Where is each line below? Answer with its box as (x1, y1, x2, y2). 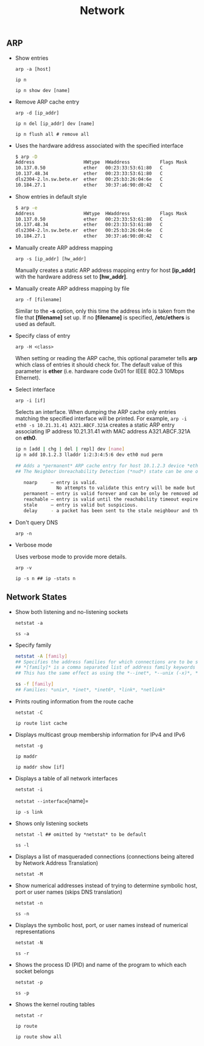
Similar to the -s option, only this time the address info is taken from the (15, 307, 195, 315)
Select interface (15, 386, 55, 393)
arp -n (15, 530, 32, 536)
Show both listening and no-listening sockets (15, 608, 128, 616)
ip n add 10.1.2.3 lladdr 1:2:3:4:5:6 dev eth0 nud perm (15, 452, 163, 458)
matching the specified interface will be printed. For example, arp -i (15, 415, 188, 422)
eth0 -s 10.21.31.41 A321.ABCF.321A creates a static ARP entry (15, 421, 175, 429)
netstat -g (15, 742, 43, 749)
